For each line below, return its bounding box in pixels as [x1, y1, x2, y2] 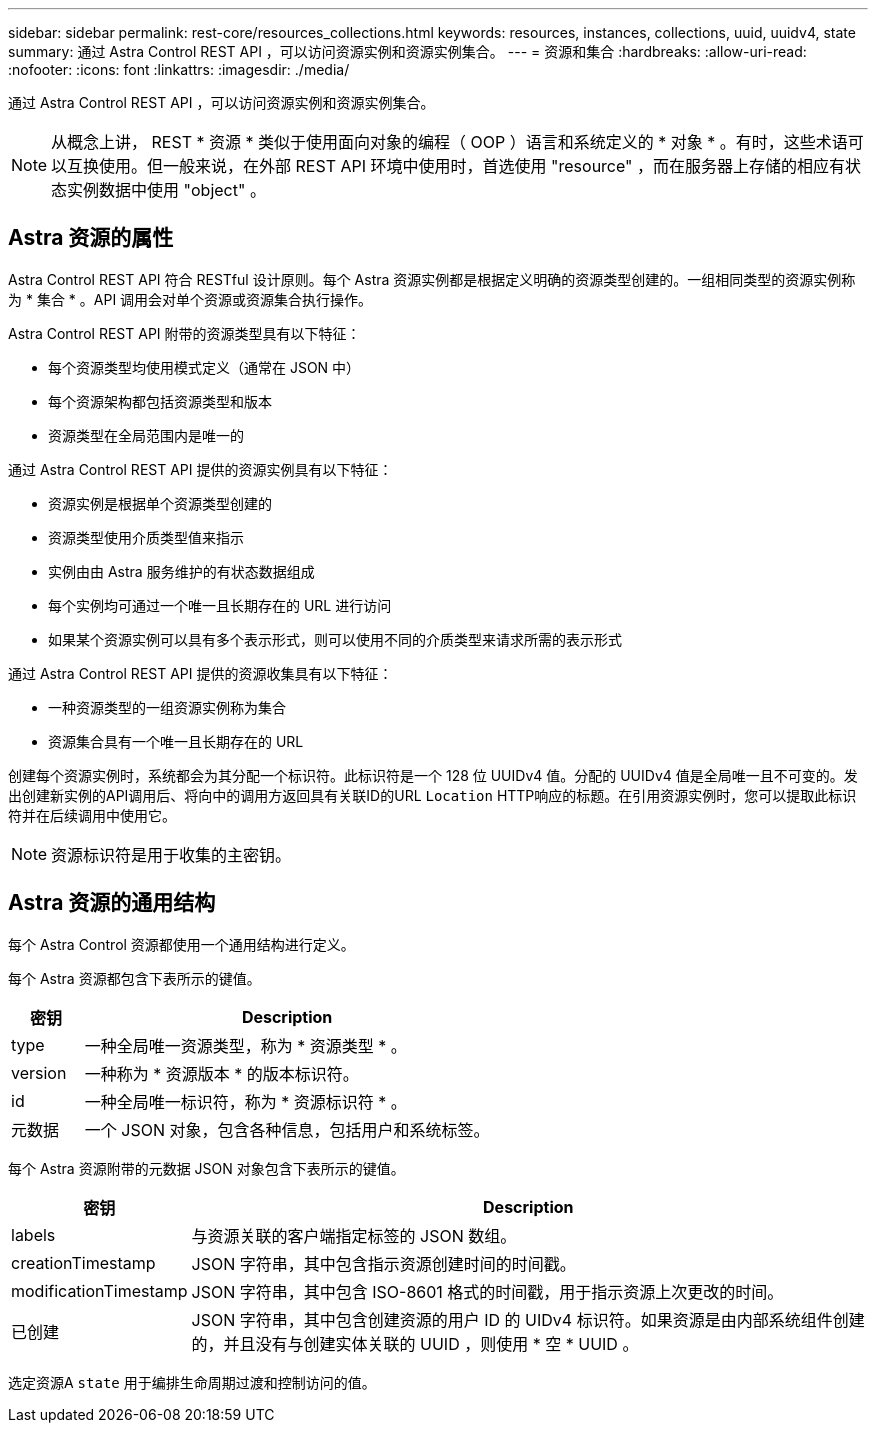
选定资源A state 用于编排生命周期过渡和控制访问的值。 [8, 1373, 376, 1391]
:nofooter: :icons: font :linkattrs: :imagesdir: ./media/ [8, 61, 350, 78]
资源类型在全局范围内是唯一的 [48, 426, 244, 444]
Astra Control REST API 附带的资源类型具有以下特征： [8, 324, 361, 342]
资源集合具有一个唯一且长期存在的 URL [48, 732, 304, 750]
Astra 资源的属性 [8, 225, 174, 251]
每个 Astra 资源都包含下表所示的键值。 [8, 969, 261, 987]
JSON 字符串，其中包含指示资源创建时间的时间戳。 [191, 1253, 576, 1274]
